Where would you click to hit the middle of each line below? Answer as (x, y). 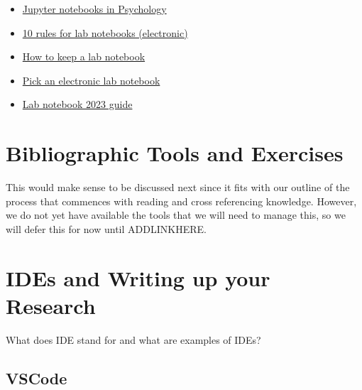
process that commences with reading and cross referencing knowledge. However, (181, 201)
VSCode (37, 378)
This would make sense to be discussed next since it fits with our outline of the (178, 187)
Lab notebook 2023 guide (77, 104)
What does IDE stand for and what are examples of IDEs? (133, 339)
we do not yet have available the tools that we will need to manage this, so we (176, 215)
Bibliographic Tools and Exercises (175, 153)
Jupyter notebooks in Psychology (94, 9)
